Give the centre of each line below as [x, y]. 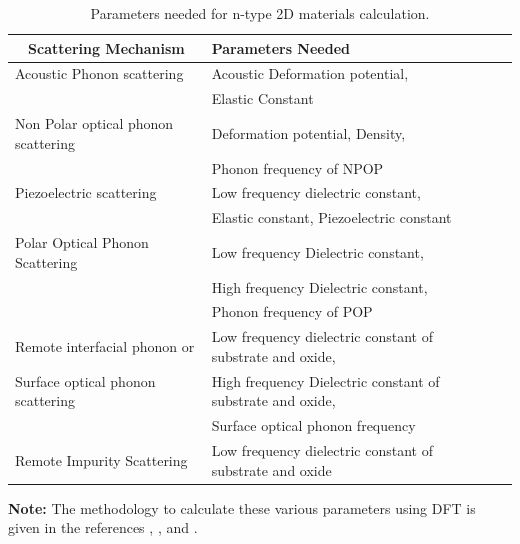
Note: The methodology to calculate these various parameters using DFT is [242, 507]
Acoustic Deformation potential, [310, 73]
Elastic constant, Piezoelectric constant [331, 217]
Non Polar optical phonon [94, 123]
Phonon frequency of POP [292, 311]
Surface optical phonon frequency [313, 425]
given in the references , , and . [103, 527]
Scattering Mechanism [106, 47]
